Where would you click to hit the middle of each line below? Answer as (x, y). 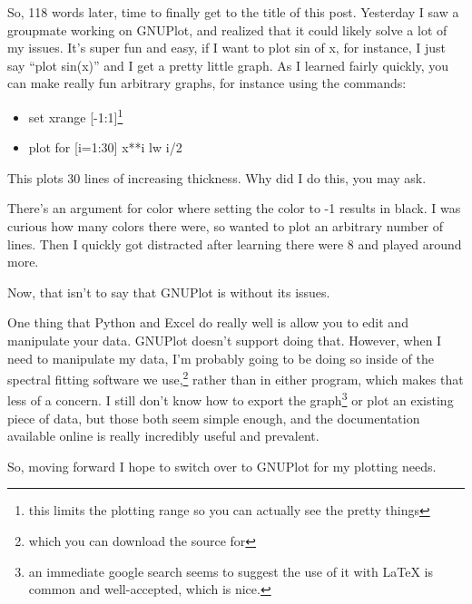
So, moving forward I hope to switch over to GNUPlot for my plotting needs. (222, 466)
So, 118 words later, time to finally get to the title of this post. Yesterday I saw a (233, 12)
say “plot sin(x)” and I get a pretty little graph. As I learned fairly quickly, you (228, 65)
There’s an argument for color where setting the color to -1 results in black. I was (234, 208)
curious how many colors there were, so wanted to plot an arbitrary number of (226, 226)
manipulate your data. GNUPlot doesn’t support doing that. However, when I (225, 340)
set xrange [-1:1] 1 (76, 115)
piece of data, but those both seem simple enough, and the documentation (214, 418)
